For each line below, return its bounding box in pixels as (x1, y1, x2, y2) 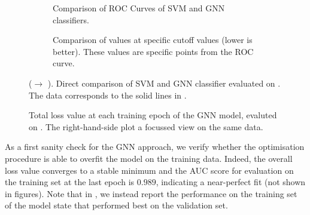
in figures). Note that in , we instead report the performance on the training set (5, 187, 297, 199)
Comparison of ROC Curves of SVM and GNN (53, 2, 225, 14)
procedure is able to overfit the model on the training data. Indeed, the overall (5, 152, 293, 164)
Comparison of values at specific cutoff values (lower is (53, 33, 253, 46)
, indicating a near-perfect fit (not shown (156, 176, 306, 188)
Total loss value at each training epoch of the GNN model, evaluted (29, 109, 277, 121)
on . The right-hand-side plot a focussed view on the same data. (29, 120, 263, 133)
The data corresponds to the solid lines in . (29, 88, 187, 101)
